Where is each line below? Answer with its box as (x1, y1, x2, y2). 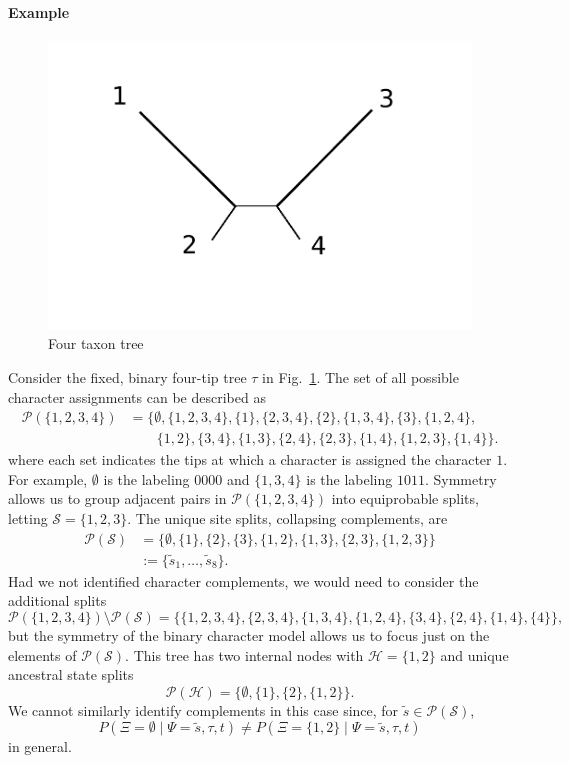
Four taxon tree (48, 333, 144, 354)
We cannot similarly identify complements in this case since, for (8, 699, 399, 720)
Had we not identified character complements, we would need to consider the (8, 570, 479, 591)
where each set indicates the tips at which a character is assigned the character (8, 449, 492, 470)
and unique (440, 644, 509, 665)
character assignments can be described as (8, 386, 266, 407)
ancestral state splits (8, 664, 134, 685)
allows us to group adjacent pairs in (8, 488, 227, 509)
